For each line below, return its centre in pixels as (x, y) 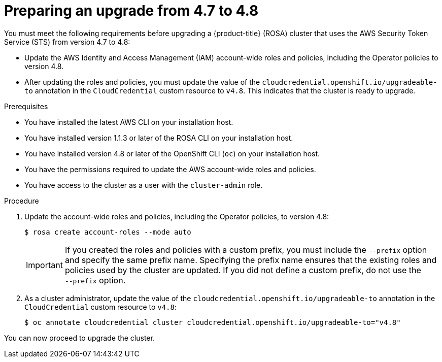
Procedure (22, 201)
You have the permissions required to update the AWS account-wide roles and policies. (170, 169)
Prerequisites (26, 106)
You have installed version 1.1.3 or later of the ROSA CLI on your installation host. (159, 138)
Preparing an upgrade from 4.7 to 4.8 (131, 11)
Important (44, 265)
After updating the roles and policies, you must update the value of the (142, 82)
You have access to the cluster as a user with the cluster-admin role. (144, 185)
